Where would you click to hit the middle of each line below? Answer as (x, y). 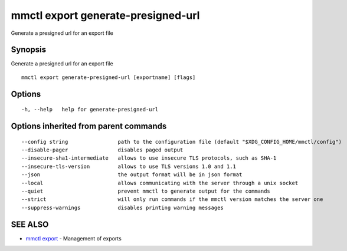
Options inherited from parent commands (89, 126)
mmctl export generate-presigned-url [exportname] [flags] (109, 77)
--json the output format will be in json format (132, 175)
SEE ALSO (30, 224)
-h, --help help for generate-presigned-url (90, 110)
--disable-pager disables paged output (102, 150)
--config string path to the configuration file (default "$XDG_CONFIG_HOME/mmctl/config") (182, 142)
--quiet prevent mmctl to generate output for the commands (146, 191)
